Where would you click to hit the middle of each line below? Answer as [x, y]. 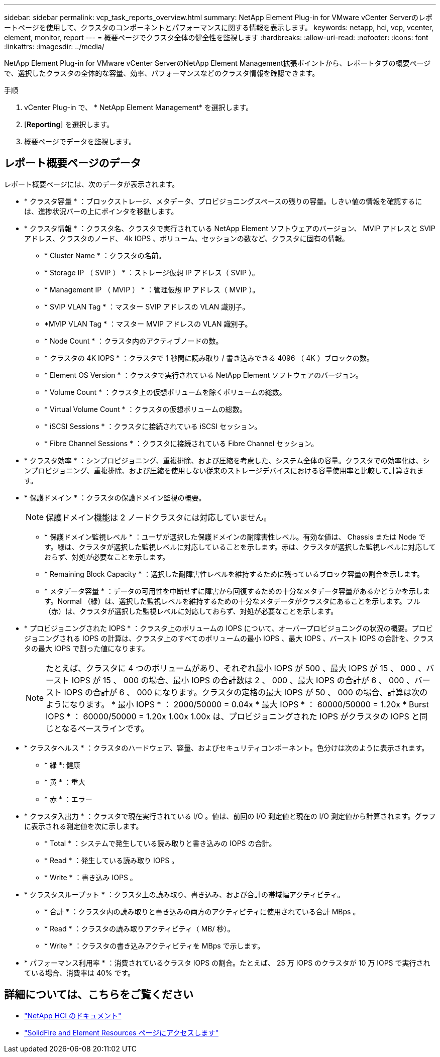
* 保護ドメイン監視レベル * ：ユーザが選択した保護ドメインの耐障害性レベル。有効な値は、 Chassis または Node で [235, 537]
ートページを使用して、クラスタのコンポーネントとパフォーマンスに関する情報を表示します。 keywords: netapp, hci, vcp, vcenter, [219, 27]
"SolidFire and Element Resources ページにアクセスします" [121, 1032]
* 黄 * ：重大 [65, 782]
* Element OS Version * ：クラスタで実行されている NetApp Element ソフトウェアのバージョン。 [203, 375]
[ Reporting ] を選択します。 [69, 124]
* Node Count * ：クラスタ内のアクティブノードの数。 [134, 341]
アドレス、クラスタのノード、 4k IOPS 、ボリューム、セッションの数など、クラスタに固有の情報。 [187, 238]
